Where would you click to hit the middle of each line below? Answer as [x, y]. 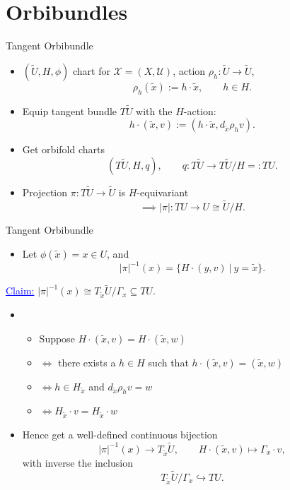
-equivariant [163, 192]
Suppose [57, 338]
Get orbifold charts [63, 149]
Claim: [20, 291]
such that [168, 362]
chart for [91, 70]
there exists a [87, 362]
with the [154, 110]
